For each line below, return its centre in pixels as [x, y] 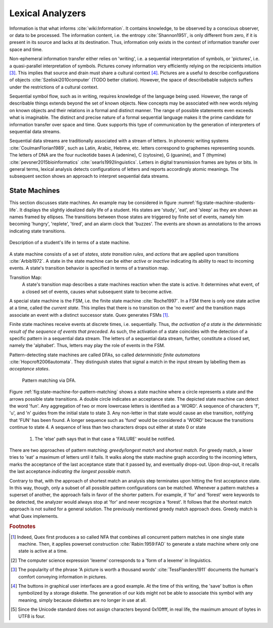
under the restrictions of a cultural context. [54, 87]
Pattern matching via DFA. [49, 380]
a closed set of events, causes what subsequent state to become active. [97, 292]
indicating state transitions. [37, 231]
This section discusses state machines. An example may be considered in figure [93, 203]
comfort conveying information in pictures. [63, 576]
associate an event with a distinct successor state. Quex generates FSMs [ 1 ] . [89, 315]
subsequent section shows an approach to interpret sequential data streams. [89, 176]
